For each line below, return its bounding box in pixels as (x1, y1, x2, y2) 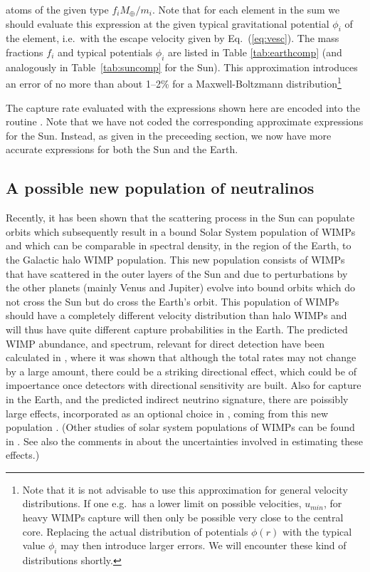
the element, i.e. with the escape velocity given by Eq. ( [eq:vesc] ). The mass (6, 31, 339, 46)
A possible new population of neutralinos (6, 177, 314, 199)
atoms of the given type (6, 2, 109, 16)
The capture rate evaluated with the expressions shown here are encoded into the (6, 100, 360, 115)
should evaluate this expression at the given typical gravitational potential (6, 16, 329, 31)
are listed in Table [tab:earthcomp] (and (167, 44, 342, 59)
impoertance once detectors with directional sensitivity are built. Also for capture (6, 378, 361, 392)
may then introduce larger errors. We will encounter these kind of (60, 538, 347, 553)
